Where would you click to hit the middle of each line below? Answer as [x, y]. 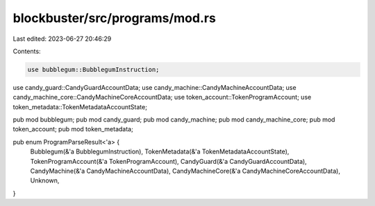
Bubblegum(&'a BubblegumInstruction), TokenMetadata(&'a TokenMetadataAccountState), [160, 151]
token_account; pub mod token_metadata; [73, 129]
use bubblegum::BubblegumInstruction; [93, 69]
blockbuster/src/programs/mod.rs [115, 18]
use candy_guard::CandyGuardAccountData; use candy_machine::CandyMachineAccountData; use [155, 87]
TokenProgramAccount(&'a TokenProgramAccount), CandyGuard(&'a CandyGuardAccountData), [168, 161]
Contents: [27, 51]
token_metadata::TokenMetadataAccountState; [80, 106]
